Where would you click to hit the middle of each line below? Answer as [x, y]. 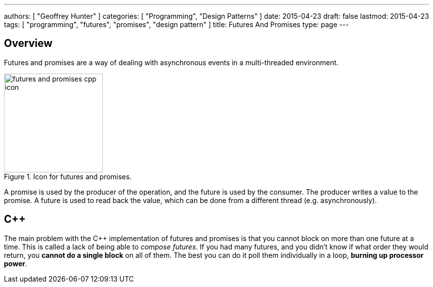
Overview [28, 43]
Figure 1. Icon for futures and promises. [68, 176]
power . [16, 263]
